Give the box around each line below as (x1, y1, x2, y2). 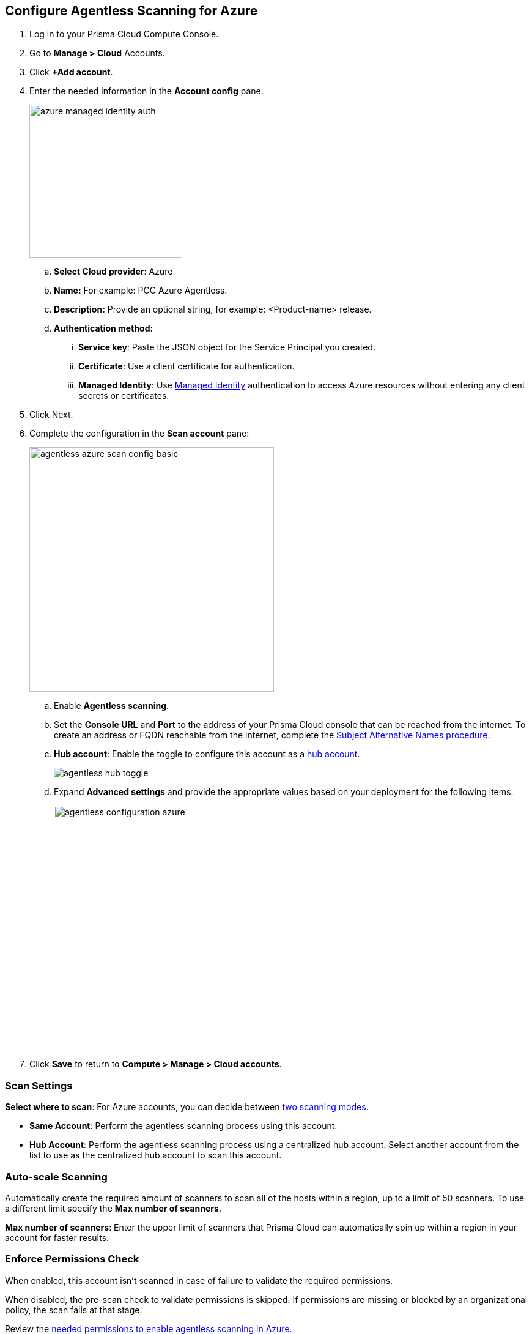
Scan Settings (5, 1079, 73, 1092)
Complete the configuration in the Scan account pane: (29, 428, 249, 439)
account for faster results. (5, 1232, 109, 1243)
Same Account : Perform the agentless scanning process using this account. (29, 1121, 338, 1132)
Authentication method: (54, 323, 153, 334)
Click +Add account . (29, 67, 113, 78)
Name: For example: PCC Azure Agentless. (54, 285, 227, 296)
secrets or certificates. (78, 390, 169, 401)
